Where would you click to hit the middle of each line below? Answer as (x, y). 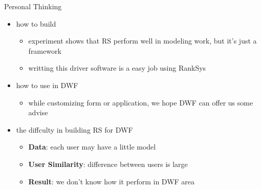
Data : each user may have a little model (92, 147)
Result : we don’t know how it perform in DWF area (112, 181)
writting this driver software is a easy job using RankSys (117, 68)
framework (45, 50)
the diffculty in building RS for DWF (74, 129)
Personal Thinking (33, 6)
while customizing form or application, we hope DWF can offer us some (141, 102)
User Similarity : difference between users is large (108, 164)
